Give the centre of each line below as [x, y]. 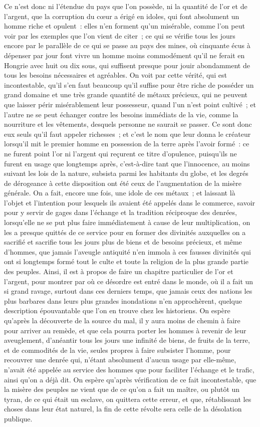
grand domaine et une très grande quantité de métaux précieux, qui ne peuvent [126, 94]
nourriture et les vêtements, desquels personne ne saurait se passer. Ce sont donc [128, 124]
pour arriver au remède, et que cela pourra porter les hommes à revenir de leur [125, 330]
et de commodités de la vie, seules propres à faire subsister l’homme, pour [117, 350]
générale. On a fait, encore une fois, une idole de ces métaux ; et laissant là [120, 193]
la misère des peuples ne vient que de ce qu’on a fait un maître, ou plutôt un [122, 389]
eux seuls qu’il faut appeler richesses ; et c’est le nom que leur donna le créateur [127, 134]
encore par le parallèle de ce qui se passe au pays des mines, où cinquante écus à [127, 45]
